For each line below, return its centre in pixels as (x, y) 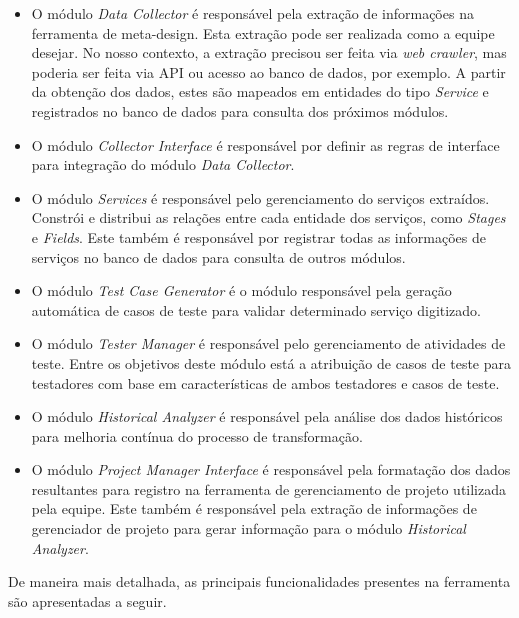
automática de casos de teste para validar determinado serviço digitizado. (256, 309)
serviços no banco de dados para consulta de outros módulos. (218, 256)
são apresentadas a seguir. (87, 600)
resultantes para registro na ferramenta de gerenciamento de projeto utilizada (269, 488)
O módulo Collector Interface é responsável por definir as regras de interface (265, 144)
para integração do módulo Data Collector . (163, 164)
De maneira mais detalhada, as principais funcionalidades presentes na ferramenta (259, 581)
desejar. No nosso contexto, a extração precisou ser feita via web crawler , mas (269, 52)
